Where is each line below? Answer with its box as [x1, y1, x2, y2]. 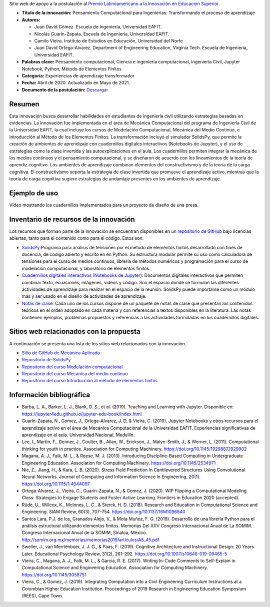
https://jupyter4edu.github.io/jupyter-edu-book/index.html [21, 411, 142, 417]
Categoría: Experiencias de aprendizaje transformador [21, 72, 135, 78]
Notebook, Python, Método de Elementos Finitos [21, 65, 122, 72]
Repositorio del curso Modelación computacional [21, 364, 123, 370]
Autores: [21, 16, 40, 22]
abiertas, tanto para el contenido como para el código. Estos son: [9, 235, 144, 241]
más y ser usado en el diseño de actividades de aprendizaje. [21, 293, 147, 299]
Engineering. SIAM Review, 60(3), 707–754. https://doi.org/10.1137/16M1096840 [21, 509, 185, 515]
